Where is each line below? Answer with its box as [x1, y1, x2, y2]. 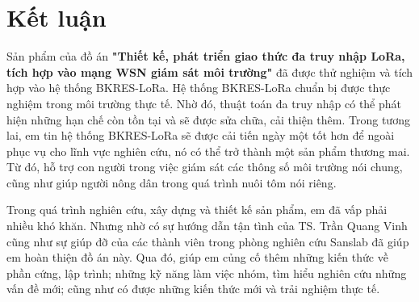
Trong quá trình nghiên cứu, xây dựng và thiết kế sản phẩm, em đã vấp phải [6, 201, 388, 218]
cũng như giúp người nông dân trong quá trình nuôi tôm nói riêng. [6, 174, 337, 191]
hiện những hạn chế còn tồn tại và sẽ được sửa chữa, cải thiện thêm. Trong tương [6, 111, 410, 128]
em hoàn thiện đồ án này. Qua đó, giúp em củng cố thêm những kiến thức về [6, 249, 388, 266]
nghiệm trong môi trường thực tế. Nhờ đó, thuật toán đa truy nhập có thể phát [6, 94, 402, 111]
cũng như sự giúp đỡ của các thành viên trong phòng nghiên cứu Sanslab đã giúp [6, 233, 409, 250]
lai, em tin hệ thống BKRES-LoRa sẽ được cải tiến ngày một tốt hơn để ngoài [6, 127, 395, 144]
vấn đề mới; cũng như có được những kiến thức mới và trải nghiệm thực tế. [6, 280, 380, 297]
